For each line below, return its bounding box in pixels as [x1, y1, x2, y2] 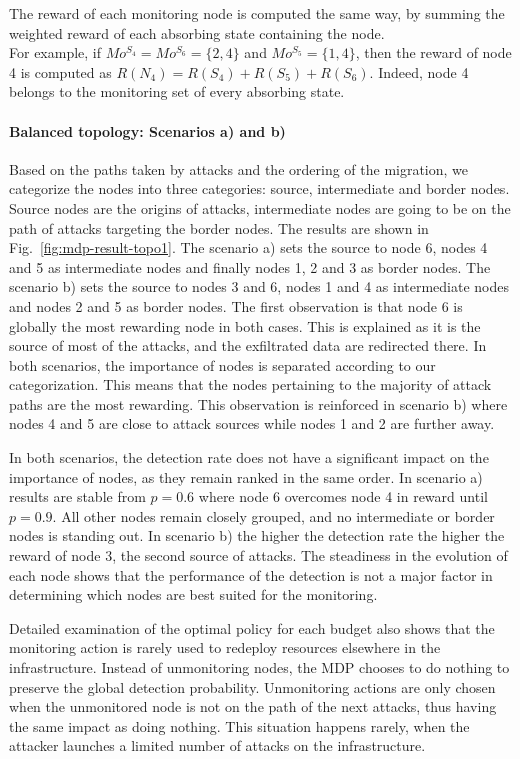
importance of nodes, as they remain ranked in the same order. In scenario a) [9, 466, 483, 487]
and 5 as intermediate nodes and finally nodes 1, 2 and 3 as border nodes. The [9, 256, 491, 277]
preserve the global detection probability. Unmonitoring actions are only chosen [9, 676, 496, 697]
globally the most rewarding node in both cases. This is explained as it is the [9, 315, 481, 336]
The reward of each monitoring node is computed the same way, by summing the [9, 3, 505, 23]
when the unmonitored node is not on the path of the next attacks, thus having [9, 696, 497, 717]
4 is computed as [9, 61, 112, 82]
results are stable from [9, 486, 146, 507]
